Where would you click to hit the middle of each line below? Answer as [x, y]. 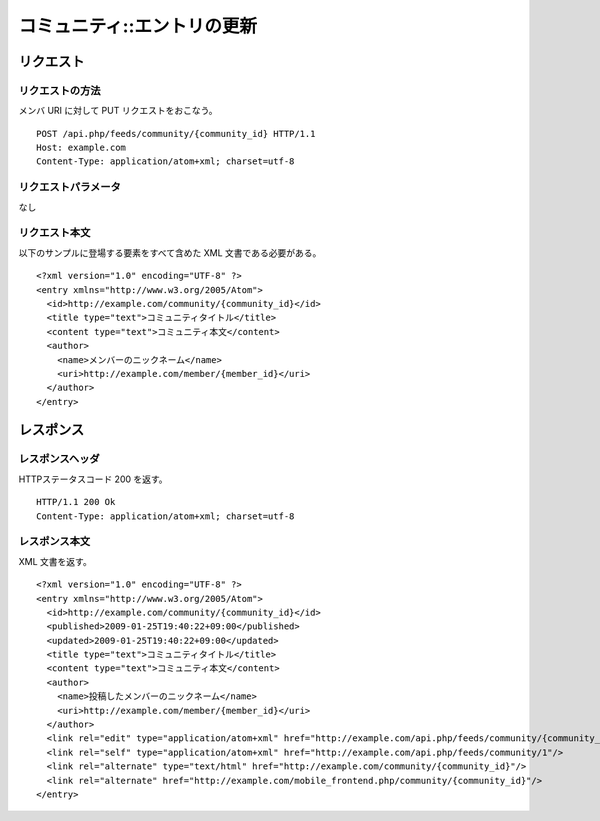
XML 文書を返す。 [55, 561]
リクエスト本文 [54, 233]
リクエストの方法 [59, 90]
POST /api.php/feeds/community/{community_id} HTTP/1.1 [176, 133]
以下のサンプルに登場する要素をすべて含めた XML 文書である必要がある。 [170, 252]
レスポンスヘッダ [59, 459]
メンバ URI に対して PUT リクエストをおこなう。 [118, 111]
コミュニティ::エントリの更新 [138, 26]
